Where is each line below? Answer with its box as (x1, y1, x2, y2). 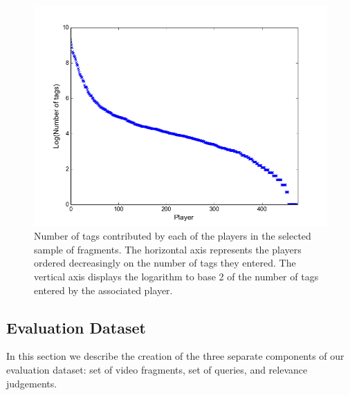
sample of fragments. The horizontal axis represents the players (34, 242, 302, 256)
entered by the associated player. (34, 282, 173, 297)
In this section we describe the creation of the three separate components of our (6, 349, 344, 363)
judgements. (6, 376, 57, 390)
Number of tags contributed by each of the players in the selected (34, 229, 311, 243)
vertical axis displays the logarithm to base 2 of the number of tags (34, 269, 319, 283)
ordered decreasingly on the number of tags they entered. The (34, 256, 296, 270)
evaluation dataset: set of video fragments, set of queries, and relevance (6, 362, 308, 376)
